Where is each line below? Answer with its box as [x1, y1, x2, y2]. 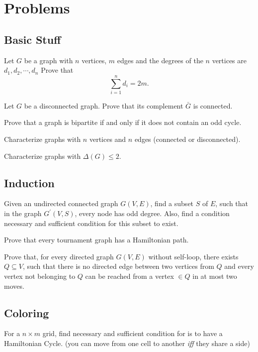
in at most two [192, 271, 237, 281]
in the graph [4, 208, 42, 219]
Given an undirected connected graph [4, 198, 118, 209]
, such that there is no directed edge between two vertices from [22, 261, 214, 271]
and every [224, 261, 254, 271]
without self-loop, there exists [148, 251, 239, 261]
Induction [4, 175, 55, 190]
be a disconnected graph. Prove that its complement [24, 100, 183, 111]
